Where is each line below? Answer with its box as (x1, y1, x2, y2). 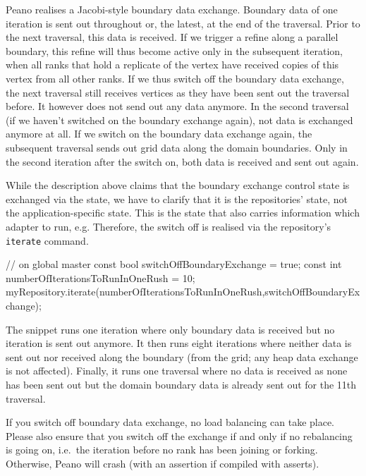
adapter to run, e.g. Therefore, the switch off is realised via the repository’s (6, 219, 331, 233)
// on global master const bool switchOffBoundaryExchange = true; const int (6, 257, 342, 271)
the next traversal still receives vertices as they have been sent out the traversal (6, 85, 350, 99)
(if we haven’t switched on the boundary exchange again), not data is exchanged (6, 112, 353, 127)
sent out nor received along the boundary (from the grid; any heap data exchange (6, 349, 358, 364)
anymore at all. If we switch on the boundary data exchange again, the (6, 126, 312, 141)
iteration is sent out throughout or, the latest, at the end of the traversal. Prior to (6, 16, 360, 30)
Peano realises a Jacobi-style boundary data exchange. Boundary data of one (6, 2, 338, 16)
